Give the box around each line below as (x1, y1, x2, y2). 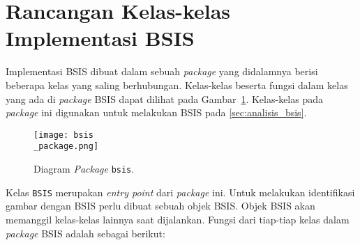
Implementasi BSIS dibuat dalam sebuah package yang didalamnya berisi (6, 64, 318, 79)
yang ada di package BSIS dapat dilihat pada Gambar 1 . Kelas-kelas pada (6, 91, 323, 106)
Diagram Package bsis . (33, 161, 135, 175)
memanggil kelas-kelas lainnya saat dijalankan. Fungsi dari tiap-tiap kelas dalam (6, 212, 350, 226)
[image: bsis (33, 129, 93, 140)
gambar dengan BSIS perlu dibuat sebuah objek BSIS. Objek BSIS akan (6, 198, 315, 213)
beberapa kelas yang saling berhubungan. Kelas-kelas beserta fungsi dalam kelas (6, 77, 348, 92)
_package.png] (33, 141, 99, 152)
